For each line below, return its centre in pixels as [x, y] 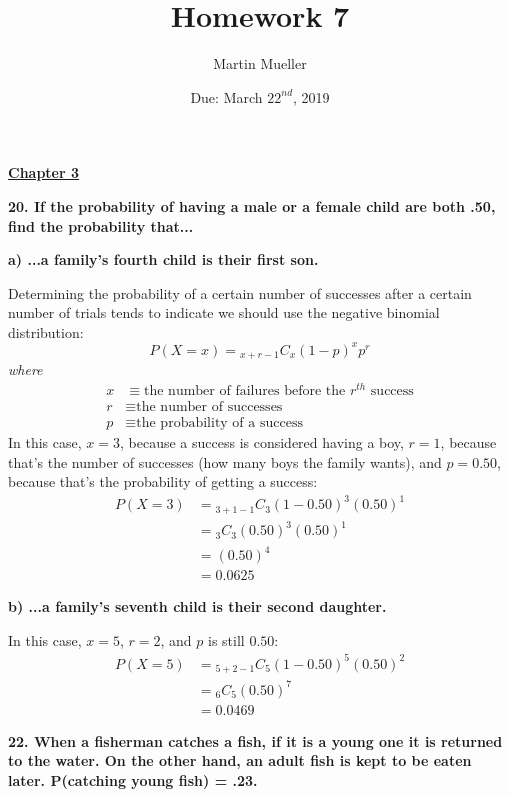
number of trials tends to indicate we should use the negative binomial [224, 312]
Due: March [226, 96]
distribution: [46, 331]
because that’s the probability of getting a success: [163, 481]
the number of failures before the [245, 391]
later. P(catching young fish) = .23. [133, 779]
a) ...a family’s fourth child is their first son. [163, 259]
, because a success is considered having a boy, [261, 442]
